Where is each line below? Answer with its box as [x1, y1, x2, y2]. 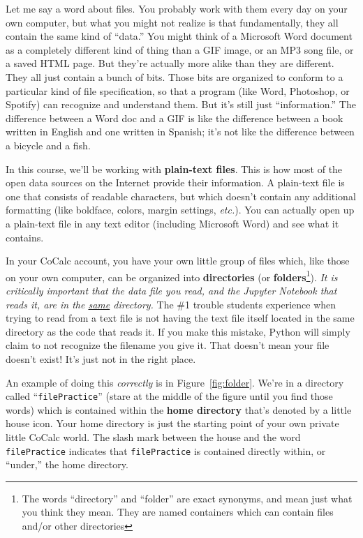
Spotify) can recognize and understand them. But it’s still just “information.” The [6, 97, 356, 112]
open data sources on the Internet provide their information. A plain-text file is [6, 175, 345, 190]
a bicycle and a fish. [6, 137, 91, 152]
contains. [6, 230, 44, 244]
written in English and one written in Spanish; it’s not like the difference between [6, 124, 355, 139]
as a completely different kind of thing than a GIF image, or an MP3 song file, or [6, 42, 354, 57]
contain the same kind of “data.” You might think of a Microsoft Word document [6, 29, 353, 43]
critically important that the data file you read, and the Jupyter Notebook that [6, 283, 337, 297]
